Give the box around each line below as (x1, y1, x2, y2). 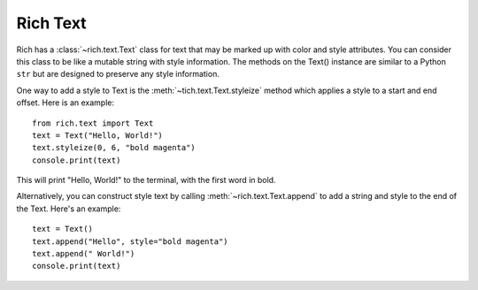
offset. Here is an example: (16, 97, 115, 108)
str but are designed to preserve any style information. (16, 69, 220, 80)
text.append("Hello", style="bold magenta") (32, 236, 229, 247)
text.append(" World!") (32, 248, 135, 259)
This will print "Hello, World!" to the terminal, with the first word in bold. (16, 175, 276, 186)
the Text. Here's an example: (16, 203, 121, 214)
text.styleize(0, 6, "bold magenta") (32, 142, 197, 153)
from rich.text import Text (32, 118, 154, 128)
